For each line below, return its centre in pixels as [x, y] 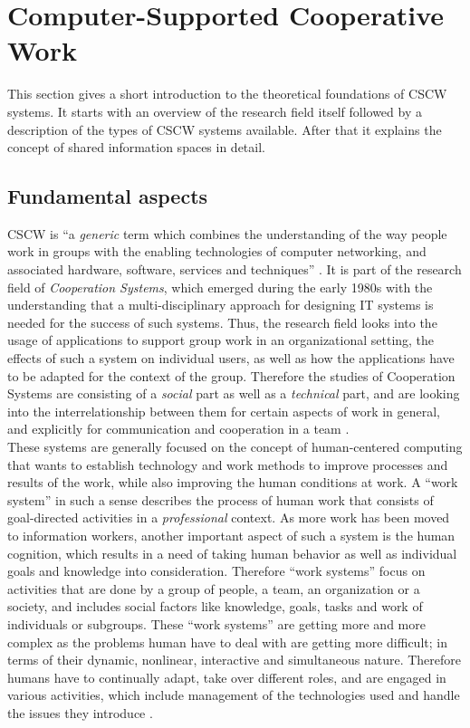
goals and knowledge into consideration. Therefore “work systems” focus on [216, 571]
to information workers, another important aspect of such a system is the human [231, 535]
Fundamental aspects [108, 196]
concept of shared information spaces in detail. [136, 147]
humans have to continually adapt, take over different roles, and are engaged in [227, 677]
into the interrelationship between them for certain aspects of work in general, [224, 411]
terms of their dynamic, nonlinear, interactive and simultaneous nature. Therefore [235, 660]
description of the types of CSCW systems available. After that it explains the [225, 129]
